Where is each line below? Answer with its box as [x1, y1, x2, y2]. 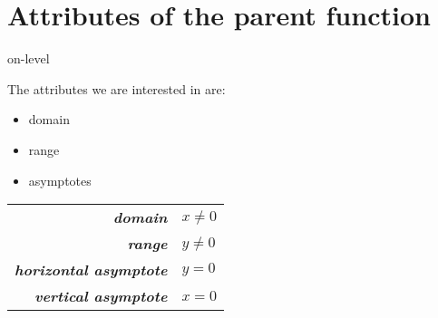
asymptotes [28, 170, 92, 189]
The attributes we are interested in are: [7, 79, 226, 98]
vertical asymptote [34, 285, 168, 307]
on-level [7, 49, 50, 68]
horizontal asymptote [15, 259, 168, 281]
